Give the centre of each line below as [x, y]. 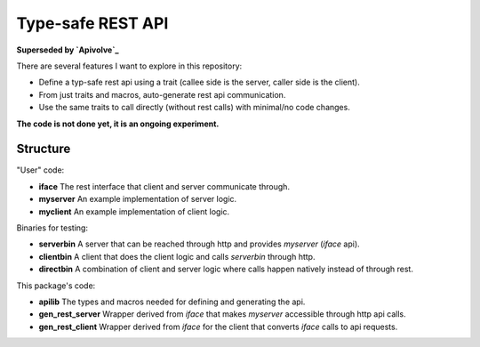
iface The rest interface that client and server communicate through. [164, 186]
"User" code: [40, 170]
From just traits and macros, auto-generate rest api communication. [162, 94]
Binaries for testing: [52, 228]
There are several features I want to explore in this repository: [129, 66]
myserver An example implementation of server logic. [138, 199]
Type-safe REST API [92, 23]
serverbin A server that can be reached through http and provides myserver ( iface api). [199, 244]
